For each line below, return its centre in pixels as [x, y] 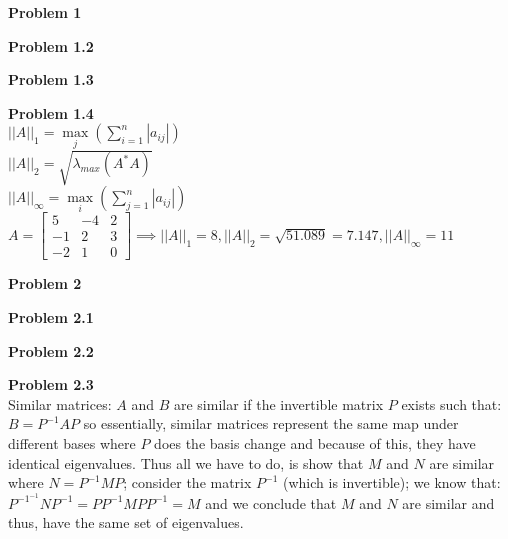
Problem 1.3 [51, 79]
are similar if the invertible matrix [278, 403]
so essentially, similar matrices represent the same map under [271, 423]
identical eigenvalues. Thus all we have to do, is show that [186, 462]
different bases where [72, 443]
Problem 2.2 [51, 350]
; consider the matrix [187, 482]
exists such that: [451, 403]
